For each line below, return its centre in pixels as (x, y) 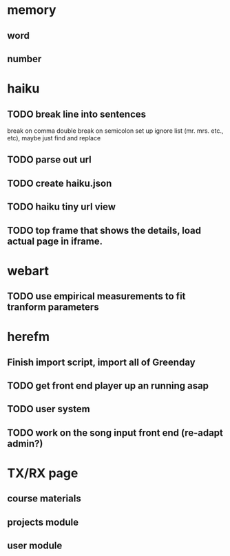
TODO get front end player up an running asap (108, 386)
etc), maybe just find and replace (54, 138)
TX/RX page (43, 473)
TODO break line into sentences (77, 114)
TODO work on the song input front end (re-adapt (115, 433)
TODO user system (49, 409)
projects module (43, 522)
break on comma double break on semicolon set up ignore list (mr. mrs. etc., (115, 131)
